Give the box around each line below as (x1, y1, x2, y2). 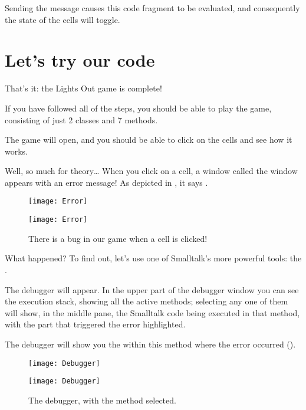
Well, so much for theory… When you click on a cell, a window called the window (5, 165, 298, 177)
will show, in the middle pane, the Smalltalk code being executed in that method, (5, 306, 300, 319)
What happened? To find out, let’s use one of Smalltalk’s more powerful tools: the (5, 252, 302, 264)
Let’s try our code (5, 48, 155, 72)
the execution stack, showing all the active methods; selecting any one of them (5, 295, 288, 307)
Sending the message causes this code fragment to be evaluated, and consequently (5, 2, 300, 14)
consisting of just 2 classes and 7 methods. (5, 113, 158, 126)
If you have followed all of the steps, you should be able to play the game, (5, 101, 272, 114)
